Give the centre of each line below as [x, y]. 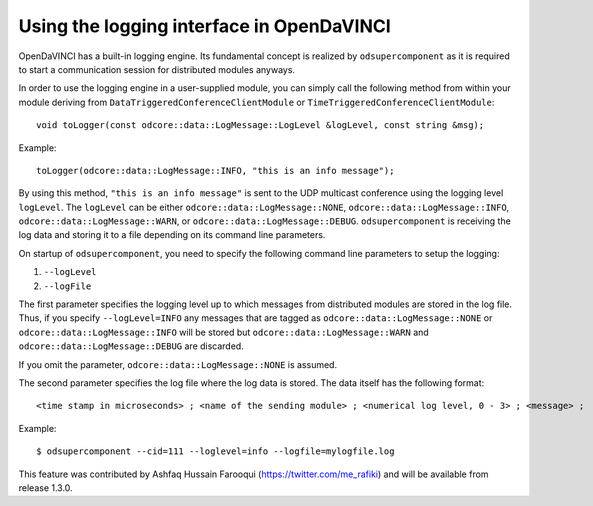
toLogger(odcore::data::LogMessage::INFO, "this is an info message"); [215, 170]
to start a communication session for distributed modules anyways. [156, 69]
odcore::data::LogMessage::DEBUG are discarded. [131, 346]
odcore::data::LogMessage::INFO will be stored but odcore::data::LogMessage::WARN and [223, 332]
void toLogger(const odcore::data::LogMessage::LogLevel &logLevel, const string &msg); [260, 125]
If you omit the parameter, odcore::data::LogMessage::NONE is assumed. [178, 364]
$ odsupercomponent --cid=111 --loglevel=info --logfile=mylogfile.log [215, 451]
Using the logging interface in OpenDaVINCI [205, 26]
